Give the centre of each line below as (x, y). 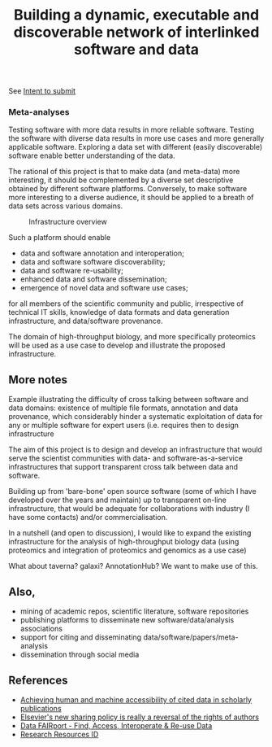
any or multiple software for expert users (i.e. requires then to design (124, 426)
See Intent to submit (42, 91)
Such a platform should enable (60, 238)
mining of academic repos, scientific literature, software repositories (134, 611)
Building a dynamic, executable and (136, 15)
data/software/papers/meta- (191, 637)
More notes (38, 380)
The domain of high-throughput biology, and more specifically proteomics (132, 337)
